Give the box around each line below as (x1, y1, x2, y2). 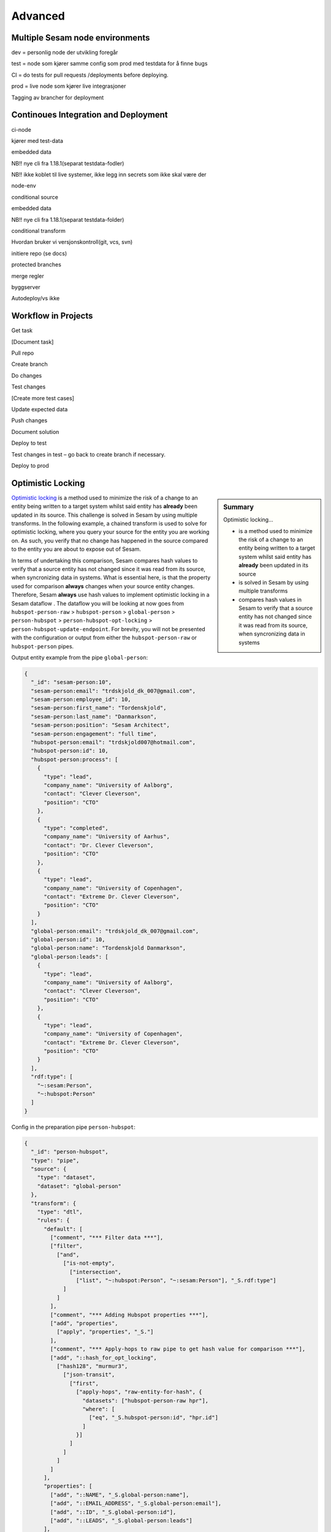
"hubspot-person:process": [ (31, 756, 119, 763)
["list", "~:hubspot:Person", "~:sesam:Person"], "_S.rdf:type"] (75, 1277, 277, 1284)
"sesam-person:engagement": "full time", (31, 730, 158, 737)
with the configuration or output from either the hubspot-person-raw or (11, 634, 197, 642)
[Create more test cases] (11, 394, 75, 401)
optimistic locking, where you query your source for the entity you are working (11, 528, 210, 536)
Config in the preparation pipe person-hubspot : (11, 1123, 136, 1131)
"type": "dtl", (37, 1208, 83, 1215)
